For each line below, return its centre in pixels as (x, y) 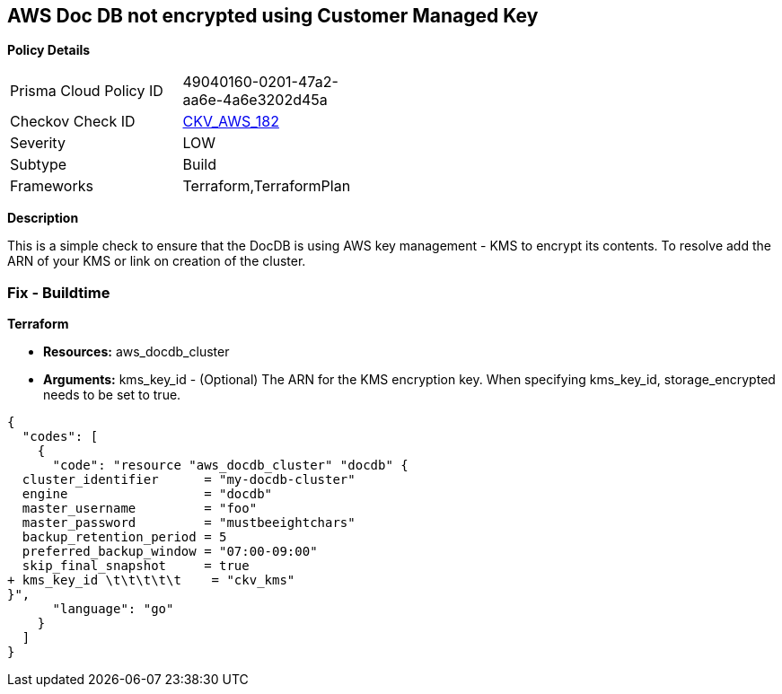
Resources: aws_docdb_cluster (136, 352)
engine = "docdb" (147, 494)
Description (43, 218)
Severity (38, 143)
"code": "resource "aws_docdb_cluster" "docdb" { (230, 466)
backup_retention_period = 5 (124, 537)
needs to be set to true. (112, 395)
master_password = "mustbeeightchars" (189, 523)
